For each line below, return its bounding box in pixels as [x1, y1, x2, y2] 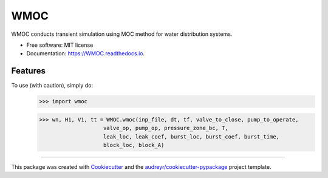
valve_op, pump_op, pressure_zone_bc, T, [103, 125, 228, 132]
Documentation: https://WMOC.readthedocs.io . [26, 50, 145, 57]
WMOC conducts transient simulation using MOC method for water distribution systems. [11, 30, 233, 38]
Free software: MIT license [26, 41, 94, 49]
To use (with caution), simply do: [11, 82, 94, 89]
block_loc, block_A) [103, 142, 165, 148]
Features [11, 66, 46, 76]
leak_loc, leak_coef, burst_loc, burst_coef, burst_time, [103, 133, 279, 140]
